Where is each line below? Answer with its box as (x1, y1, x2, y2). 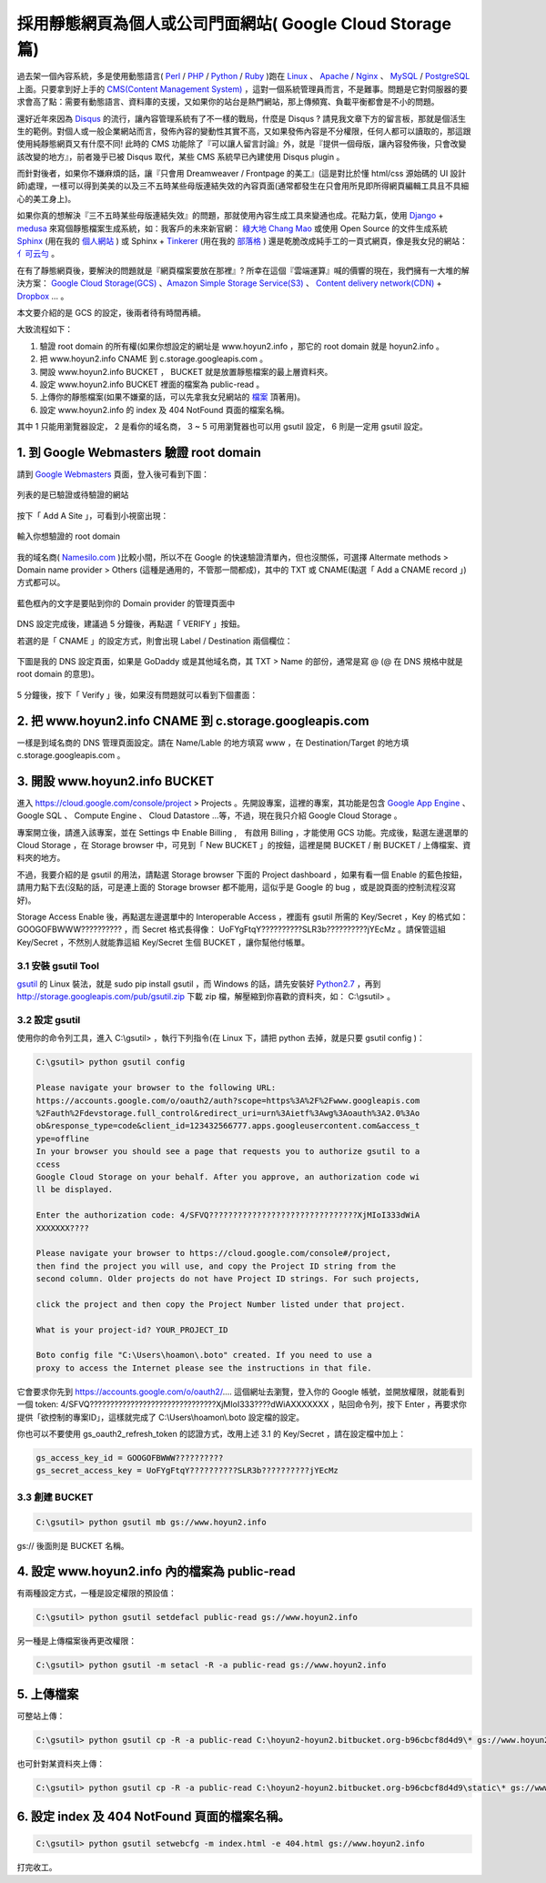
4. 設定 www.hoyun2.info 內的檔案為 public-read (16, 1564, 296, 1579)
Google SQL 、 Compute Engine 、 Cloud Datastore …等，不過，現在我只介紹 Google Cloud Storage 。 (16, 810, 402, 821)
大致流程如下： (16, 324, 73, 335)
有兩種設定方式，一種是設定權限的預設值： (16, 1588, 177, 1599)
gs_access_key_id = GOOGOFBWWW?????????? (35, 1453, 224, 1463)
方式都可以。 (16, 577, 66, 588)
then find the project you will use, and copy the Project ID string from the (35, 1260, 396, 1271)
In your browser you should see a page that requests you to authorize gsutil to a (35, 1147, 420, 1157)
